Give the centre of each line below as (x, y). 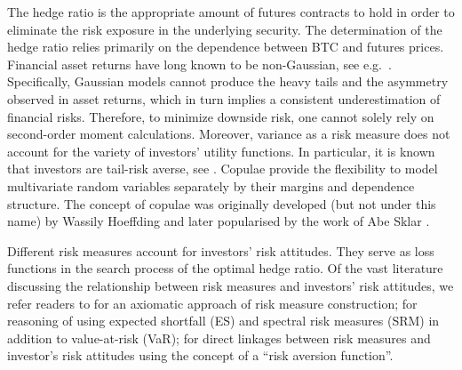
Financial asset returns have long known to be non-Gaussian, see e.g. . (199, 64)
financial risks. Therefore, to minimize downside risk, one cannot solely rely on (221, 116)
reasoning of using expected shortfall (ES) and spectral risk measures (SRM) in (223, 321)
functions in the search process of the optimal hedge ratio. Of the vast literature (225, 268)
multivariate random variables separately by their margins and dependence (211, 185)
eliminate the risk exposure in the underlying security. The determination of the (225, 29)
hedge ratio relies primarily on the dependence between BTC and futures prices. (226, 47)
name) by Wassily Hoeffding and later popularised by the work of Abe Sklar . (219, 221)
